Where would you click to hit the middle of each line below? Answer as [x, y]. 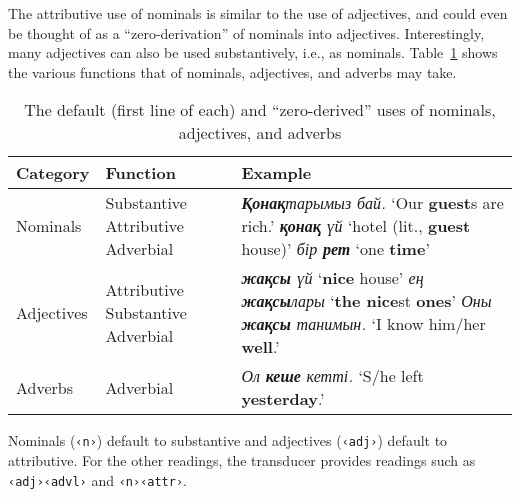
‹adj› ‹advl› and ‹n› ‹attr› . [97, 479]
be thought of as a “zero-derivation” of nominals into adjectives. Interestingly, [246, 32]
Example [276, 173]
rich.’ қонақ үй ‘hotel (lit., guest [356, 226]
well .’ [260, 347]
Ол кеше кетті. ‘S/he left [332, 376]
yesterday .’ [283, 399]
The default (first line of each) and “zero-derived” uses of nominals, [260, 110]
